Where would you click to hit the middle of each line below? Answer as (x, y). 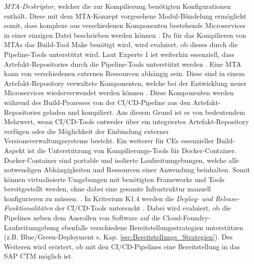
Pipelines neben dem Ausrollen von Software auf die (82, 218)
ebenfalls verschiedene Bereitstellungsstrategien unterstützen (153, 227)
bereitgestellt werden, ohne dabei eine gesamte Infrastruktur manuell (108, 189)
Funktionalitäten (28, 208)
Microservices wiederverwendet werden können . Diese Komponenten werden (119, 92)
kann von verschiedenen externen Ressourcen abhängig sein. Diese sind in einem (125, 73)
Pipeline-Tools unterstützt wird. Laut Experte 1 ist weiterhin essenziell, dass (119, 54)
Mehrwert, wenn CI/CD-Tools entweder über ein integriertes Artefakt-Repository (127, 121)
